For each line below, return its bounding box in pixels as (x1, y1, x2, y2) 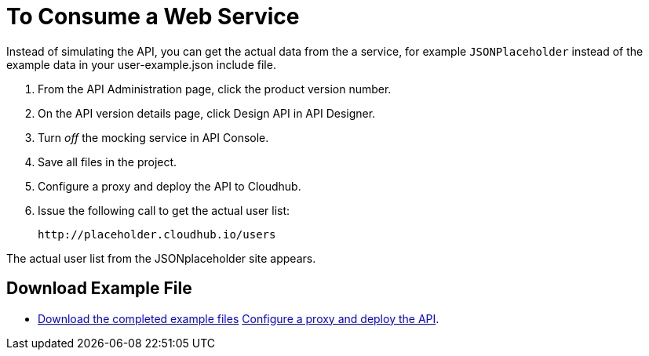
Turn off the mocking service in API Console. (38, 130, 269, 144)
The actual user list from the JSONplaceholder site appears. (6, 251, 316, 265)
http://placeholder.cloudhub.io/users (38, 227, 276, 241)
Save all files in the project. (38, 154, 177, 169)
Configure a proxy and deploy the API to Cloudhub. (38, 179, 301, 193)
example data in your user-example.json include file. (6, 57, 276, 71)
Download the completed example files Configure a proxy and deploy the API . (38, 311, 439, 325)
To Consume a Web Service (6, 3, 300, 30)
